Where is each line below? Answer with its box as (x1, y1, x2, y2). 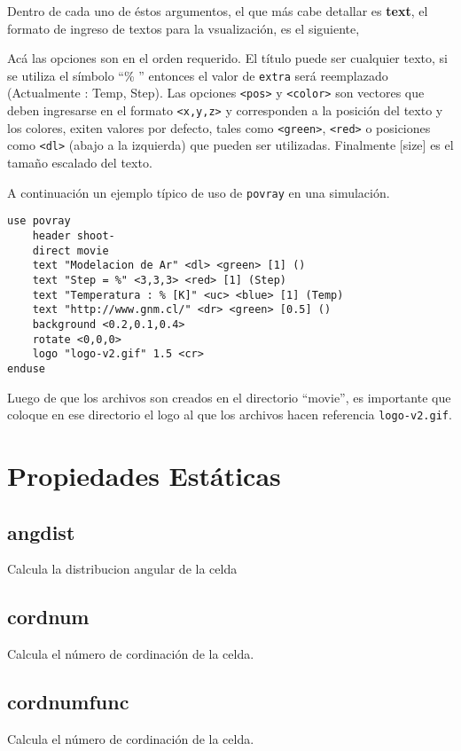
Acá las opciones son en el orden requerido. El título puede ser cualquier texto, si (7, 49, 448, 67)
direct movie (32, 244, 109, 257)
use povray (7, 215, 71, 228)
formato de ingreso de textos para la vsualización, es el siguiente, (7, 19, 360, 37)
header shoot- (32, 229, 115, 242)
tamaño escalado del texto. (7, 153, 152, 172)
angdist (7, 518, 75, 545)
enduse (7, 362, 45, 375)
